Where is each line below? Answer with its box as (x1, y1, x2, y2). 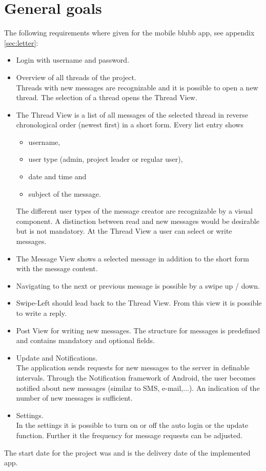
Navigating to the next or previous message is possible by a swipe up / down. (16, 280, 260, 291)
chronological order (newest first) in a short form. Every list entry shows (16, 119, 243, 130)
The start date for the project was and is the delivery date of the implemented (4, 447, 251, 458)
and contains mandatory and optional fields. (16, 335, 155, 346)
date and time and (28, 171, 87, 182)
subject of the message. (28, 188, 101, 199)
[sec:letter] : (4, 37, 38, 48)
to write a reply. (16, 308, 67, 318)
